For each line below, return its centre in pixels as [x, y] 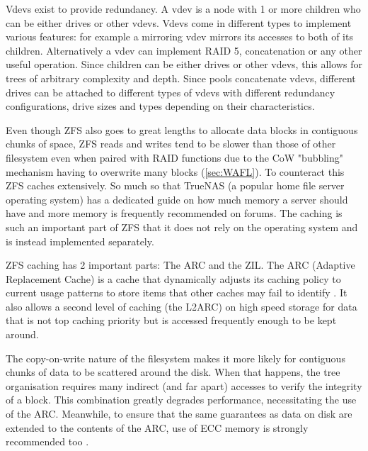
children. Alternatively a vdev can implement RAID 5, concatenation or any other [184, 50]
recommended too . [47, 441]
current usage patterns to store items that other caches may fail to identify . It [177, 293]
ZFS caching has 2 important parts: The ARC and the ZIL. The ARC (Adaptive [180, 265]
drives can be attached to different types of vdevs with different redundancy [171, 92]
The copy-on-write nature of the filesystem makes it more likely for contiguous [176, 358]
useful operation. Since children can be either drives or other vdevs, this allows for [184, 64]
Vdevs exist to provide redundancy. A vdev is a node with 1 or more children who [183, 9]
